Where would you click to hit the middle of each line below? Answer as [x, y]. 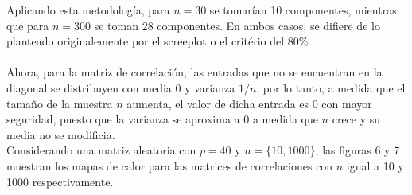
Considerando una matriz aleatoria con [101, 150]
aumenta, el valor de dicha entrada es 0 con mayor [249, 103]
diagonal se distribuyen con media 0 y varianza [121, 87]
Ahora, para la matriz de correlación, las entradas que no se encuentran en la [194, 72]
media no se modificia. [61, 134]
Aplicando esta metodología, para [88, 10]
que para [28, 25]
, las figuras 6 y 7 [358, 150]
